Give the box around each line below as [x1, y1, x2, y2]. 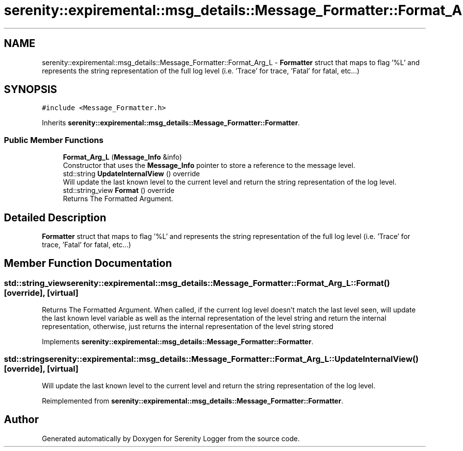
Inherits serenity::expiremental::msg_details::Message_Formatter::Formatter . [42, 119, 300, 127]
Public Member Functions [4, 135, 103, 145]
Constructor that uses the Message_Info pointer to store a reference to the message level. [63, 161, 356, 170]
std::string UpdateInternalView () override [63, 169, 200, 178]
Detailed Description [4, 211, 106, 224]
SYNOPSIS [4, 83, 57, 96]
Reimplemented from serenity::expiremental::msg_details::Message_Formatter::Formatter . [42, 397, 343, 405]
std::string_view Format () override [63, 186, 175, 195]
